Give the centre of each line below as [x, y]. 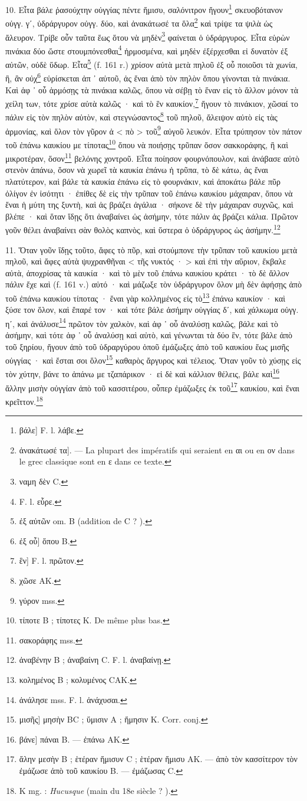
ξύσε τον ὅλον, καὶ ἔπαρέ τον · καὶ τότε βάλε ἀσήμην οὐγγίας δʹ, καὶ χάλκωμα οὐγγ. [152, 310]
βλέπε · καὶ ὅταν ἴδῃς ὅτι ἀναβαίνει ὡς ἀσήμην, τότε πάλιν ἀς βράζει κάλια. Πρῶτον [152, 216]
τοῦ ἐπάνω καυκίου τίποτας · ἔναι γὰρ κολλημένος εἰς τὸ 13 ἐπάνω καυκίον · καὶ [145, 297]
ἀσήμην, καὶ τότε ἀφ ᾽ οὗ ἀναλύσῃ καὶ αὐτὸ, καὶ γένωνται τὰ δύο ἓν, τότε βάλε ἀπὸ [149, 335]
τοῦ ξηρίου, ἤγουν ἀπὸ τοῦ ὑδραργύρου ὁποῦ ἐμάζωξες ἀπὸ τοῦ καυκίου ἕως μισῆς [147, 346]
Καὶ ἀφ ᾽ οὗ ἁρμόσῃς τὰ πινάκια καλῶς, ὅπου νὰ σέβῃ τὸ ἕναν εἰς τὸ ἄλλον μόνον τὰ [152, 89]
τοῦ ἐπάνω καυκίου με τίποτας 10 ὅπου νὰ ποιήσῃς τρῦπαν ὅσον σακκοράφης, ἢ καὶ [147, 143]
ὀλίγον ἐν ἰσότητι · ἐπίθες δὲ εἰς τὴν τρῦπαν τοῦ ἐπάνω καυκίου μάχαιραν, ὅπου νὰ [149, 193]
